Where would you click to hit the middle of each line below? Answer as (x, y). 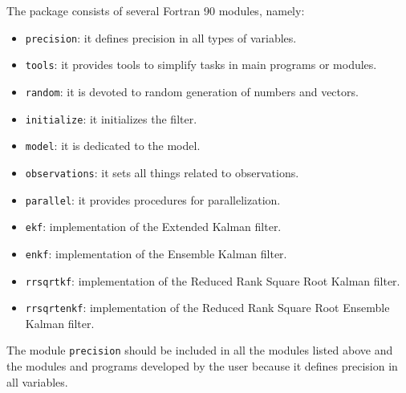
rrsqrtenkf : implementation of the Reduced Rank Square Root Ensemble (207, 308)
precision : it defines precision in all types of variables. (161, 37)
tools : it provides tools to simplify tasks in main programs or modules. (201, 65)
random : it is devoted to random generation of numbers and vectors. (192, 91)
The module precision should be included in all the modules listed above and (200, 350)
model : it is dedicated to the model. (113, 146)
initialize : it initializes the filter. (111, 118)
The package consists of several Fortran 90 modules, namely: (156, 10)
